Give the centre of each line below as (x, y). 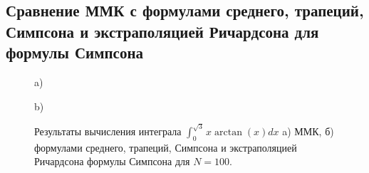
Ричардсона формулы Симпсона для (112, 161)
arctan (228, 132)
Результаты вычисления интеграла (108, 131)
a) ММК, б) (308, 131)
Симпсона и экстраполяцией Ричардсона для (162, 31)
